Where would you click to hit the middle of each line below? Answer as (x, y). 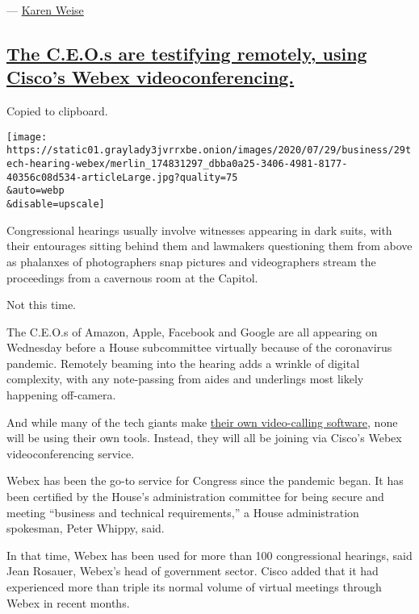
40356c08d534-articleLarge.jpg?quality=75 (122, 177)
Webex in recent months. (68, 602)
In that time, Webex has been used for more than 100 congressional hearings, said (209, 555)
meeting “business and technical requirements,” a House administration (183, 512)
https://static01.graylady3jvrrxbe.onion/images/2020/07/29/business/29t (209, 150)
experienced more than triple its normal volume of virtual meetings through (194, 587)
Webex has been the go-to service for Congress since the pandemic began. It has (205, 480)
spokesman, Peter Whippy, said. (86, 528)
